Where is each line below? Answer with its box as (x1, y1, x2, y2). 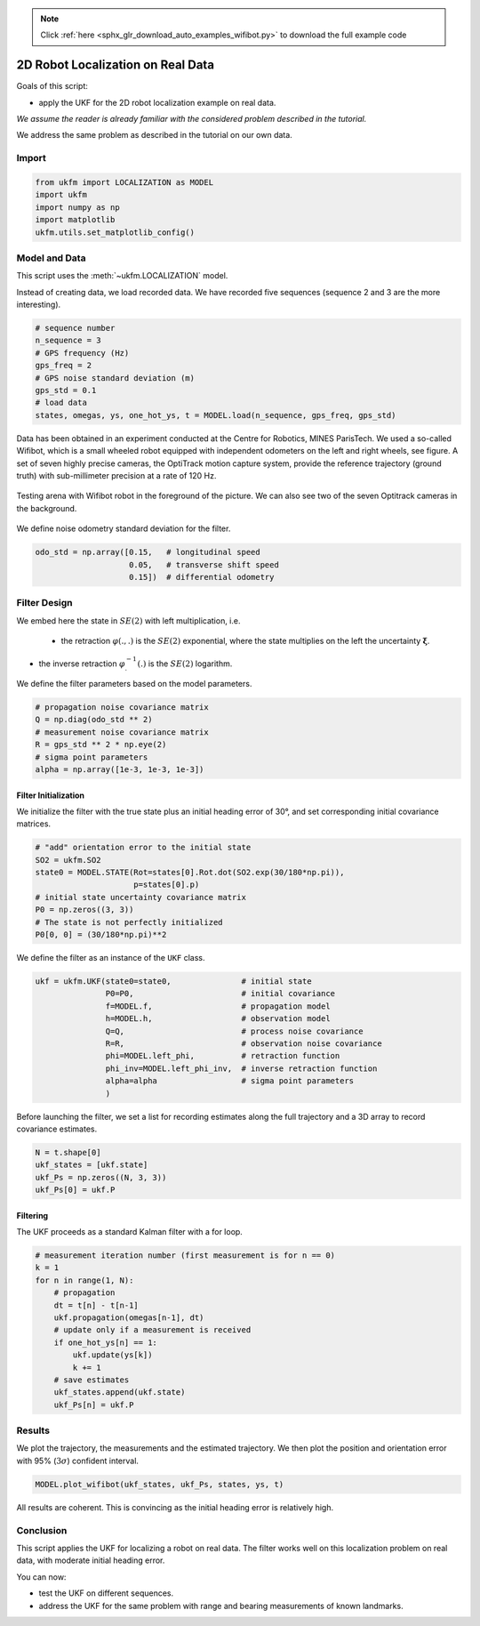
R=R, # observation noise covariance (105, 1038, 382, 1049)
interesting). (16, 299, 61, 310)
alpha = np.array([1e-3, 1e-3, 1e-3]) (35, 764, 204, 774)
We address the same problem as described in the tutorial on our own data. (16, 130, 292, 141)
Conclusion (16, 1524, 68, 1536)
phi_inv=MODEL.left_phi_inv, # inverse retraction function (105, 1063, 378, 1074)
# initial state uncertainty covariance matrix (35, 892, 246, 902)
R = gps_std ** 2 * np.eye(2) (35, 739, 167, 750)
